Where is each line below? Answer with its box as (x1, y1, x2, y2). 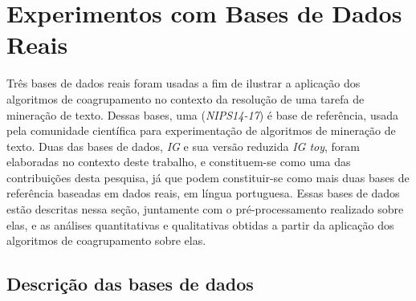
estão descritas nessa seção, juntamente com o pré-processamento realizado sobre (6, 201, 404, 218)
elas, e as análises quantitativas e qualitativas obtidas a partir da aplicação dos (6, 216, 394, 233)
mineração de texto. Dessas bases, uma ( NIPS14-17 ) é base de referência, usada (6, 106, 398, 123)
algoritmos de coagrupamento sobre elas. (6, 232, 206, 249)
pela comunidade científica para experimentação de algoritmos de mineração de (6, 122, 396, 139)
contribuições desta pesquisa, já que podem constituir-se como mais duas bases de (6, 169, 410, 185)
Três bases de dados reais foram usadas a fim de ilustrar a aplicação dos (6, 75, 361, 92)
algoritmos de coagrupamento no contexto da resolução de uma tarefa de (6, 90, 365, 107)
